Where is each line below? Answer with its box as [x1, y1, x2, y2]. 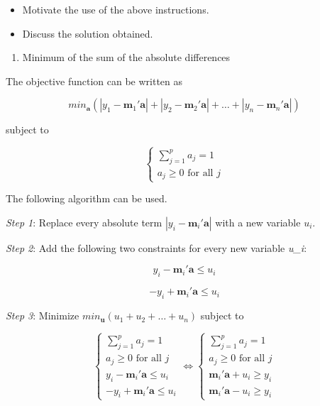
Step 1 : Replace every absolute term [6, 214, 162, 229]
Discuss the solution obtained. [22, 26, 153, 40]
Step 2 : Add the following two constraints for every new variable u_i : [6, 240, 307, 255]
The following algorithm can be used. [6, 191, 167, 206]
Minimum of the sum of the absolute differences [22, 50, 231, 65]
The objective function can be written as [6, 73, 183, 88]
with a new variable [215, 214, 301, 229]
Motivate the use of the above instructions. [22, 2, 209, 16]
